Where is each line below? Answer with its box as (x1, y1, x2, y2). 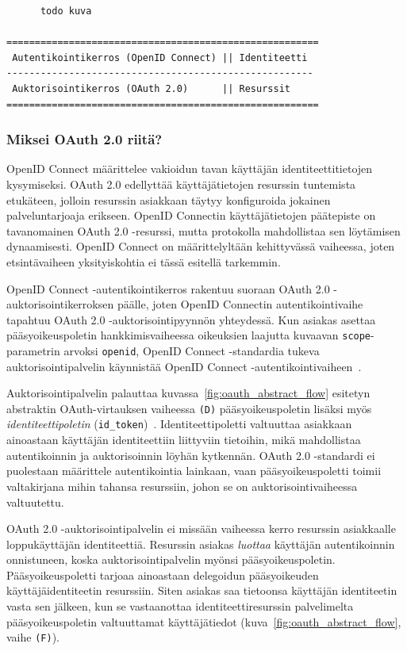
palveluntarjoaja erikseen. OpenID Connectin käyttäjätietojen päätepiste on (6, 207, 376, 224)
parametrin (6, 342, 60, 358)
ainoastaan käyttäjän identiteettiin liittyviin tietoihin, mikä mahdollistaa (6, 431, 361, 448)
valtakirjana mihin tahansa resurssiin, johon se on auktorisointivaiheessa (6, 477, 358, 494)
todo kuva (40, 6, 92, 17)
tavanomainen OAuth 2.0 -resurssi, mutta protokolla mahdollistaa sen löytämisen (6, 222, 401, 239)
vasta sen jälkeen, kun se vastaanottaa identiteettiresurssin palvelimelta (6, 598, 354, 615)
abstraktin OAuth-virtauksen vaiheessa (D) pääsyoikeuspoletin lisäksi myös (6, 400, 372, 416)
